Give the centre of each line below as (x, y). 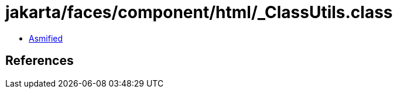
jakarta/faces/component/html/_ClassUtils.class (199, 12)
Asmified (46, 38)
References (40, 61)
